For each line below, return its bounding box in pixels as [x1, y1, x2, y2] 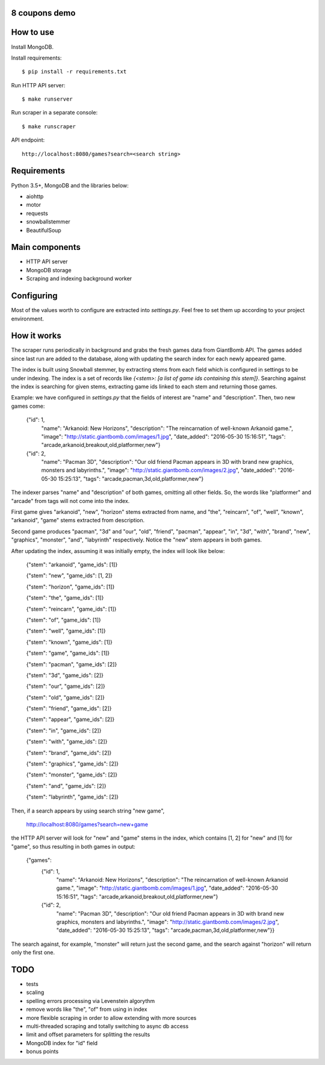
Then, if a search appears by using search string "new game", [11, 807, 165, 814]
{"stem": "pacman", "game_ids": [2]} [26, 660, 117, 668]
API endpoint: [11, 136, 45, 144]
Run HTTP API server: [11, 81, 66, 89]
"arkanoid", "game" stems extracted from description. [11, 517, 144, 524]
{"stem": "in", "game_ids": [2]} [26, 726, 102, 734]
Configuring [11, 291, 58, 301]
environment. [11, 315, 45, 322]
